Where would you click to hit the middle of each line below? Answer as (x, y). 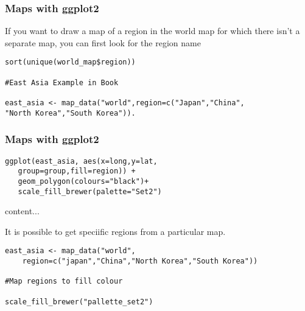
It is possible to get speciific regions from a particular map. (115, 231)
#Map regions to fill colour (64, 281)
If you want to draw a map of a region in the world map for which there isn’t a (152, 31)
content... (22, 211)
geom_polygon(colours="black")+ (83, 181)
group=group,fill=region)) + (77, 171)
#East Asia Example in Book (62, 82)
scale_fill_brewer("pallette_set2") (79, 302)
